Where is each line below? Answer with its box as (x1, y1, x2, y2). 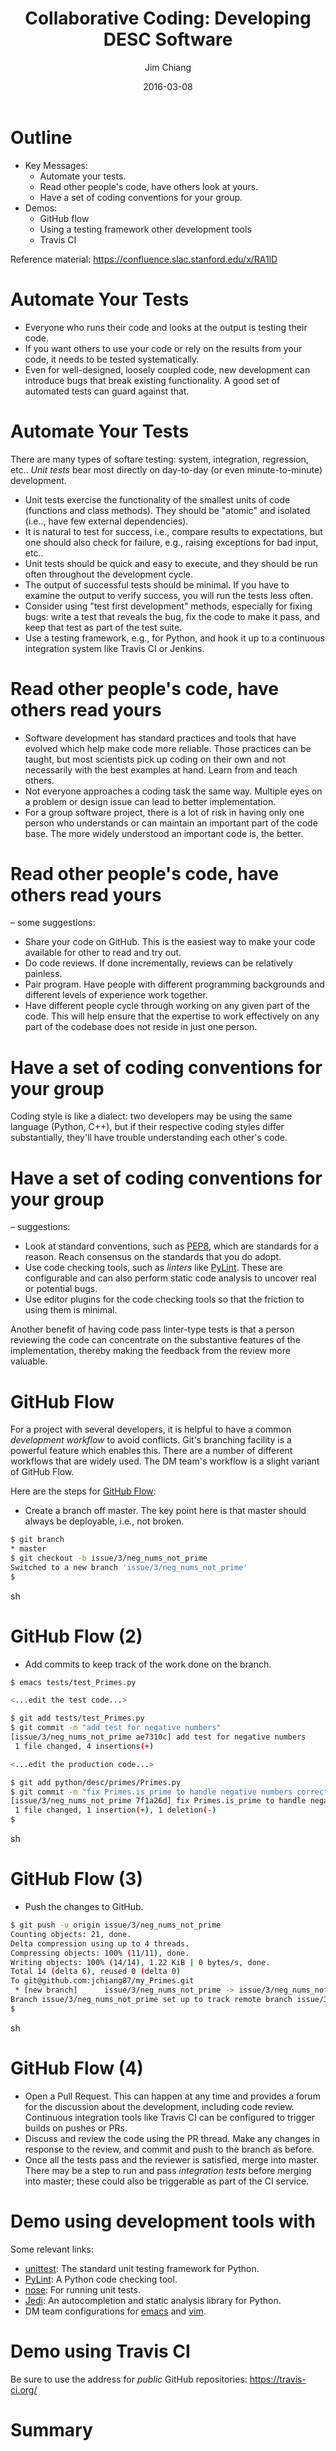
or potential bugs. (24, 1283, 98, 1295)
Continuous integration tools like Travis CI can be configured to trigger (24, 2111, 316, 2123)
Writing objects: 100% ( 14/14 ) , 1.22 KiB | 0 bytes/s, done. (10, 1957, 271, 1967)
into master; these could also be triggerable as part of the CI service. (24, 2175, 310, 2187)
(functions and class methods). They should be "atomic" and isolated (24, 504, 311, 516)
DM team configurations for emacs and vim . (24, 2305, 207, 2317)
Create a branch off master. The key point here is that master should (24, 1505, 307, 1517)
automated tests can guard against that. (24, 385, 190, 397)
